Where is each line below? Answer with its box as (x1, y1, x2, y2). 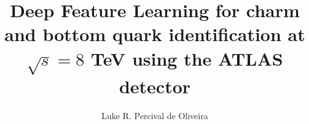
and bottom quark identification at (4, 21, 305, 47)
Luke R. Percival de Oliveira (101, 109, 208, 122)
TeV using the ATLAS (91, 45, 283, 71)
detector (119, 74, 191, 99)
